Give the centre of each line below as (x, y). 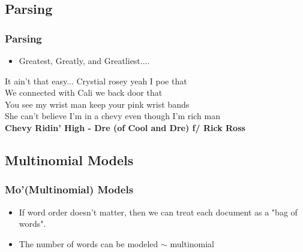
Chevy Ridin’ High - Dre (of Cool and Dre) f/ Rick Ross (125, 127)
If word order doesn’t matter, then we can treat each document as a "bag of (158, 212)
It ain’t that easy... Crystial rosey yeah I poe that (96, 81)
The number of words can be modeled (88, 243)
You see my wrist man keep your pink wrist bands (97, 104)
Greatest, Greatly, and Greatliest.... (84, 60)
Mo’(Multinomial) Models (69, 189)
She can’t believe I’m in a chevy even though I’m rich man (112, 116)
